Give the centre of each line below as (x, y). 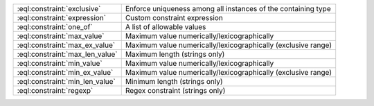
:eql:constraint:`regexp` (55, 90)
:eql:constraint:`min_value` (60, 63)
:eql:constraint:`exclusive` (59, 9)
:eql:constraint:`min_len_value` (66, 81)
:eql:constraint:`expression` (62, 18)
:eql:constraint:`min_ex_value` (65, 72)
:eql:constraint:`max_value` (61, 36)
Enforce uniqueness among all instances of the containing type (228, 9)
